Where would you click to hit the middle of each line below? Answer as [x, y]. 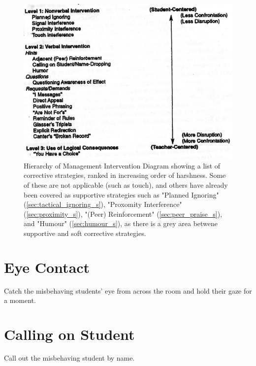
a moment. [20, 300]
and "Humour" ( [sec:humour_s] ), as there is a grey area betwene [121, 223]
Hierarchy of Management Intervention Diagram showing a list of [122, 165]
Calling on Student [69, 334]
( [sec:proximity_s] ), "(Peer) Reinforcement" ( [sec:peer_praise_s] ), [123, 214]
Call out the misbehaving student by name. [69, 358]
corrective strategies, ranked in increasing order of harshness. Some [125, 175]
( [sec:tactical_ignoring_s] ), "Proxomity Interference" [103, 204]
